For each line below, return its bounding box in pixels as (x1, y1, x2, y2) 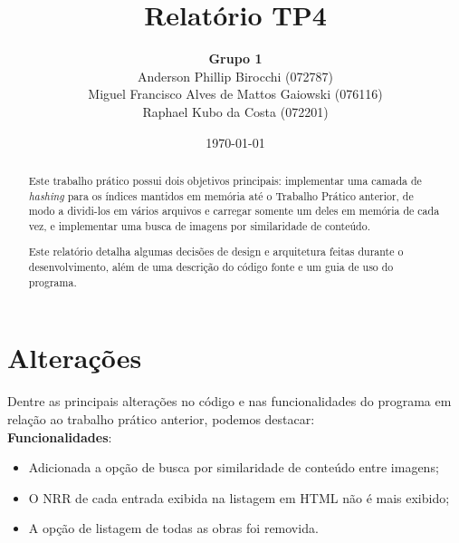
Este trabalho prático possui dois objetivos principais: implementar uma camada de (28, 172, 422, 188)
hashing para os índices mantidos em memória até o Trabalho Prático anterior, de (28, 188, 414, 203)
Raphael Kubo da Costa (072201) (142, 102, 329, 121)
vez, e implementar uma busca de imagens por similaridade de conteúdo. (28, 218, 370, 233)
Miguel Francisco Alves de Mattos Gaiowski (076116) (88, 84, 383, 103)
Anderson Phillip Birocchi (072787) (137, 66, 334, 85)
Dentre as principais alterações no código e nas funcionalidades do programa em (7, 392, 452, 411)
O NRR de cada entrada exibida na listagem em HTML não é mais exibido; (28, 488, 450, 507)
